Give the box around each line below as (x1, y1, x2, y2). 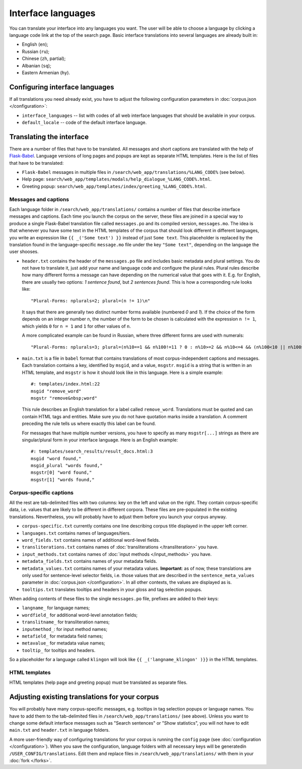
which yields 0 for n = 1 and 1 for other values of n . (22, 323, 131, 329)
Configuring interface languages (9, 83, 114, 91)
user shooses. (9, 248, 39, 254)
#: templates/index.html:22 (31, 381, 100, 387)
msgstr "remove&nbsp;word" (31, 395, 98, 401)
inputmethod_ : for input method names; (22, 626, 108, 632)
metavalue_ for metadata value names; (22, 640, 106, 646)
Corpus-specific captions (9, 489, 74, 496)
